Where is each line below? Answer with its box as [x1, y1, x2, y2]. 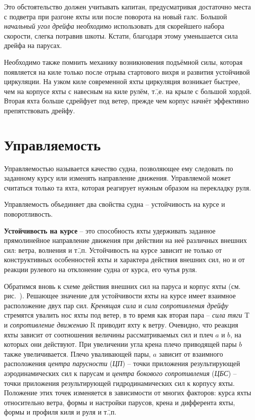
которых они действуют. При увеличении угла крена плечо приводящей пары [4, 339, 237, 349]
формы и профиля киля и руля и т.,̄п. [4, 407, 117, 417]
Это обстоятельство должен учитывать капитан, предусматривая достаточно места [4, 1, 251, 11]
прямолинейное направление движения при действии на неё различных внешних [4, 235, 247, 245]
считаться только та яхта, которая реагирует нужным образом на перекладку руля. [4, 182, 251, 192]
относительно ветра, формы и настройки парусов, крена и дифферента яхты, [4, 397, 235, 407]
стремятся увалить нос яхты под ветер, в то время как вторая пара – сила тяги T [4, 310, 250, 320]
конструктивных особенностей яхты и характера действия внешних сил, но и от [4, 254, 245, 265]
